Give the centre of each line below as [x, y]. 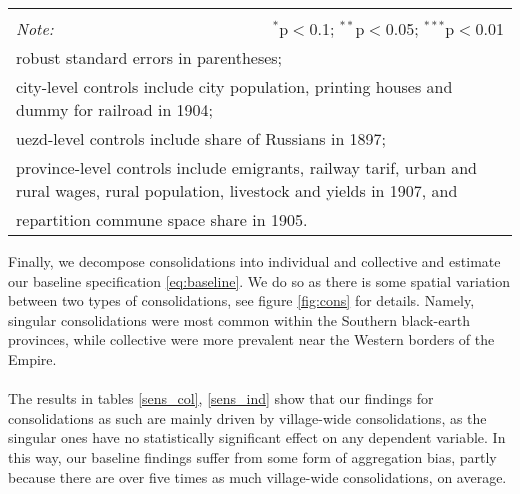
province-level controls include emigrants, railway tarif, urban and [246, 167]
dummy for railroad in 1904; [115, 109]
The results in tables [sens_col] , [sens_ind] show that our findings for [221, 398]
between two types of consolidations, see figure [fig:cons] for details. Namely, [241, 300]
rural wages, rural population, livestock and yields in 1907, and [237, 190]
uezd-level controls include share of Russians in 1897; [201, 138]
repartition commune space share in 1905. [162, 219]
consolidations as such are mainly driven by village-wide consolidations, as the [247, 417]
